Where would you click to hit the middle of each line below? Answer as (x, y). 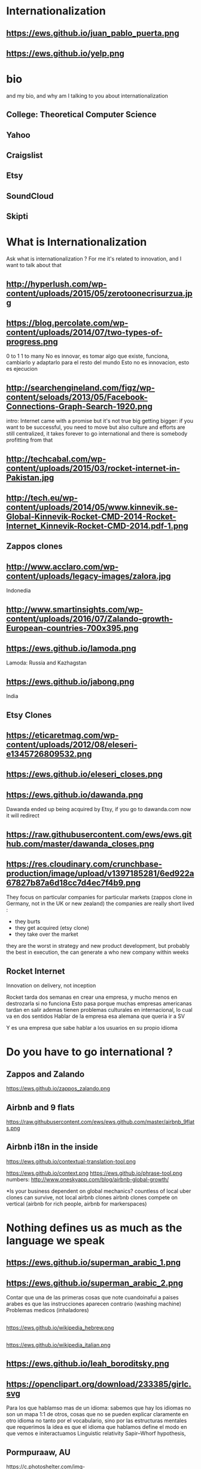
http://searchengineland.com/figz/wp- (81, 388)
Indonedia (19, 591)
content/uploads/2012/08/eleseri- (72, 744)
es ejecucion (22, 369)
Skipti (17, 217)
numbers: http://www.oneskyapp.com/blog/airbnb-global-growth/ (88, 1179)
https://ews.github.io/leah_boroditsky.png (88, 1364)
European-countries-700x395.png (72, 628)
